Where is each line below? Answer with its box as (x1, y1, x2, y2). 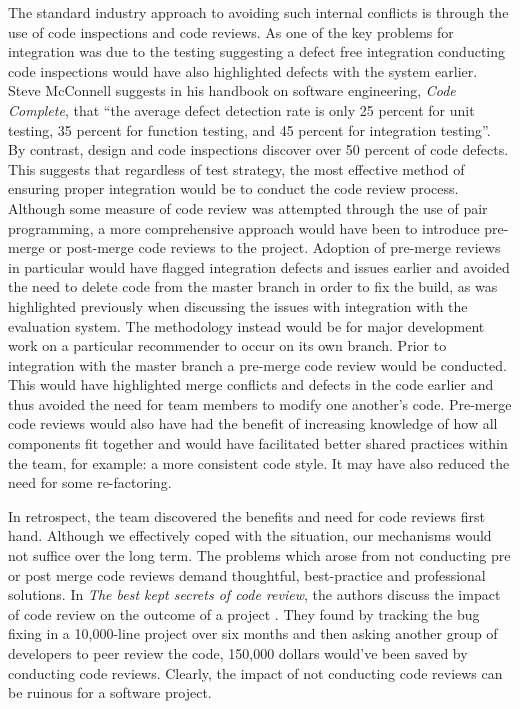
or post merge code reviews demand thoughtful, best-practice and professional (8, 564, 486, 585)
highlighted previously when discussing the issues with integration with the (8, 295, 468, 316)
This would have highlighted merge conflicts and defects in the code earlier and (8, 374, 494, 395)
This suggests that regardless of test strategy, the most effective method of (8, 158, 465, 179)
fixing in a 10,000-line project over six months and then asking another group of (8, 623, 498, 644)
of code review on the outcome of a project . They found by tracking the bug (8, 603, 480, 624)
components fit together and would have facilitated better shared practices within (8, 433, 508, 454)
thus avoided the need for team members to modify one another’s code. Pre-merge (8, 393, 512, 414)
